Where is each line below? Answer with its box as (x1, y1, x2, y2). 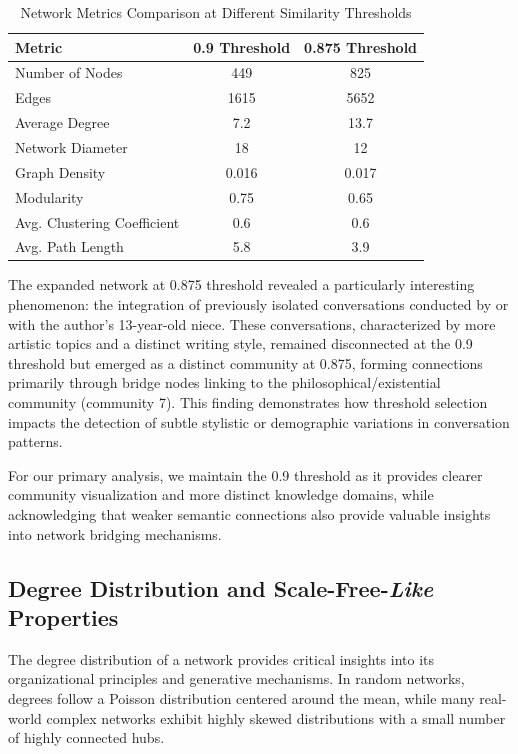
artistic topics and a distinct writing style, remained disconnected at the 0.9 (8, 333, 473, 354)
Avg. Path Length (15, 236, 124, 257)
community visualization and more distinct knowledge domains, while (8, 484, 434, 505)
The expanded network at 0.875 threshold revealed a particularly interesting (8, 274, 475, 295)
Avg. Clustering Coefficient (15, 211, 180, 232)
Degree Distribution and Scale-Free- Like (8, 572, 434, 603)
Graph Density (15, 161, 106, 182)
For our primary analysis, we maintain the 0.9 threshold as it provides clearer (8, 464, 483, 485)
